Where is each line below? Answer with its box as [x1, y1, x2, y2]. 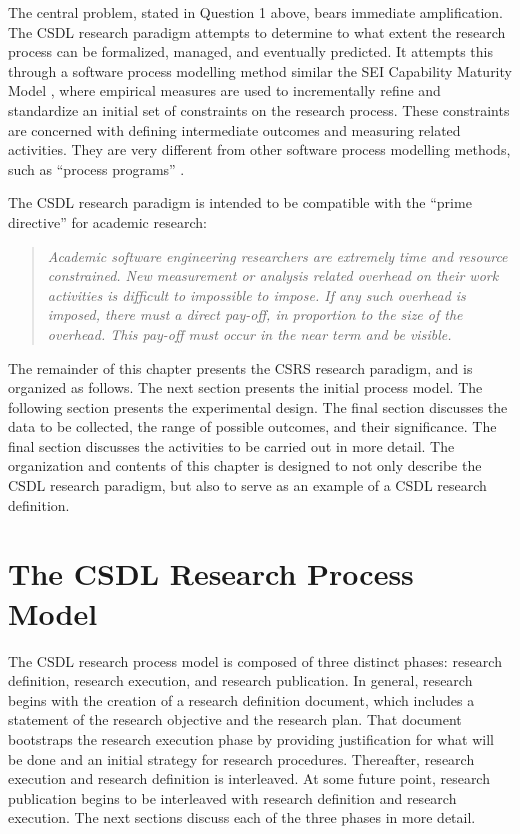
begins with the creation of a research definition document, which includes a [8, 689, 475, 710]
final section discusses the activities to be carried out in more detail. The [8, 435, 455, 456]
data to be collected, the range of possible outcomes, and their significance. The [8, 416, 497, 437]
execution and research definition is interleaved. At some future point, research [8, 768, 490, 789]
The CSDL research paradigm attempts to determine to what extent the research [8, 21, 506, 42]
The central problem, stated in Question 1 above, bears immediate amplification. [8, 2, 504, 22]
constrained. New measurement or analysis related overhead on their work [47, 265, 499, 286]
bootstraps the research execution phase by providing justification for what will [8, 728, 494, 749]
